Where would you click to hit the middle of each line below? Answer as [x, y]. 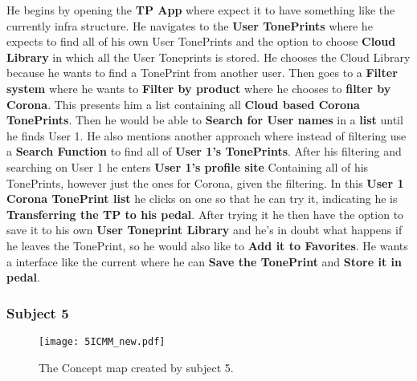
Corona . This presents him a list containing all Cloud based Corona [183, 104]
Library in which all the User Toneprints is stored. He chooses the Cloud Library [208, 57]
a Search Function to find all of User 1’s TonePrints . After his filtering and [204, 151]
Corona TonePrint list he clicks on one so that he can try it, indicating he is [202, 199]
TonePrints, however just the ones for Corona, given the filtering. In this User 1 [205, 182]
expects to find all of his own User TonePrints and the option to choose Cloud [201, 41]
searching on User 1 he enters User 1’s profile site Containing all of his [188, 166]
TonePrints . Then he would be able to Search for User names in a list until [205, 120]
